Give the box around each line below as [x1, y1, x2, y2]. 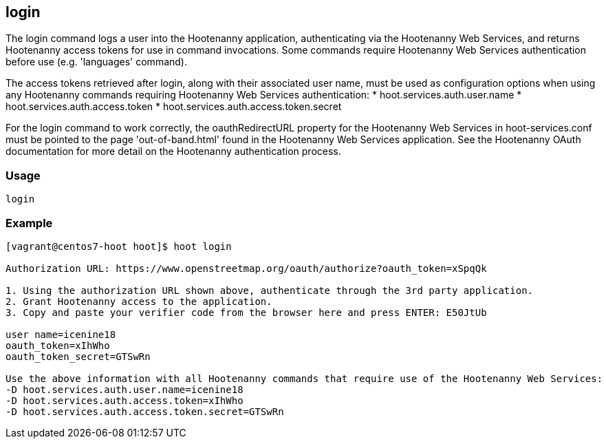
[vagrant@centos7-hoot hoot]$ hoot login [6, 240, 232, 252]
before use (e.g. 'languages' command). [6, 56, 187, 68]
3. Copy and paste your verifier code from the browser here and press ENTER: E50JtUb [6, 306, 487, 318]
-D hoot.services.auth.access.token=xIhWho [6, 394, 244, 406]
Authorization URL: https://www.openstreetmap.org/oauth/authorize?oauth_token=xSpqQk [6, 262, 487, 274]
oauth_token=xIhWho [6, 339, 110, 351]
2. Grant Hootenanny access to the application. [6, 295, 272, 307]
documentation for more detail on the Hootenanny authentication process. [6, 145, 341, 158]
